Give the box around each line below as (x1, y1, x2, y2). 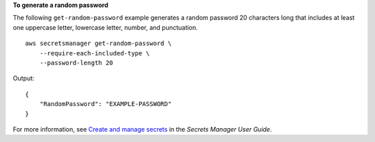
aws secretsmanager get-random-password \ (25, 39, 172, 48)
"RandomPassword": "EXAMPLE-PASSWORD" (39, 100, 172, 108)
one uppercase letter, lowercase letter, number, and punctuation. (12, 23, 198, 31)
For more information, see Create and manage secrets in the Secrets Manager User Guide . (12, 125, 272, 133)
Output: (12, 74, 35, 82)
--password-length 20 (39, 59, 114, 66)
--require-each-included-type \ (39, 49, 150, 57)
